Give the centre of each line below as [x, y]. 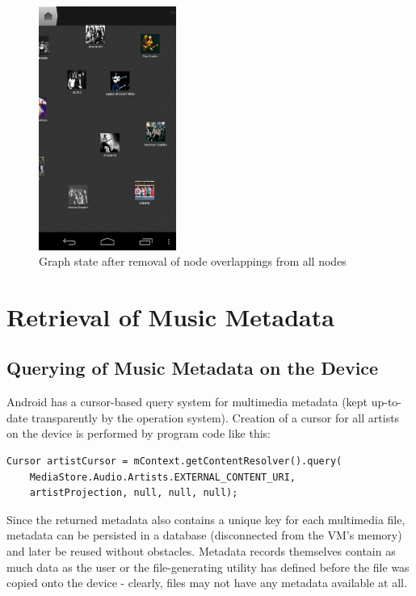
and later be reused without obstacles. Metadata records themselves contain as [201, 551]
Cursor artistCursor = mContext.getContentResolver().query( [174, 462]
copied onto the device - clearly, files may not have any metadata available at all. [207, 583]
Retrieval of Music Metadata [170, 316]
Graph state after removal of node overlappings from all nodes [193, 261]
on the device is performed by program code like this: [139, 433]
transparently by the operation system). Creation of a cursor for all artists [216, 417]
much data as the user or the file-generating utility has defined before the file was [208, 567]
